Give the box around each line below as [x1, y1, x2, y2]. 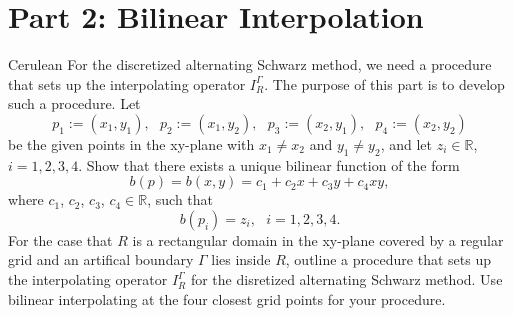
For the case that [8, 229, 113, 250]
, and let [380, 133, 433, 154]
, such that [147, 189, 214, 210]
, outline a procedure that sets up [285, 249, 491, 270]
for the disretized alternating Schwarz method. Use [190, 269, 503, 290]
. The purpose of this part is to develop [264, 73, 505, 94]
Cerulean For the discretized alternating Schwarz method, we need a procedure [8, 54, 492, 75]
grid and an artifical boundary [8, 249, 194, 270]
